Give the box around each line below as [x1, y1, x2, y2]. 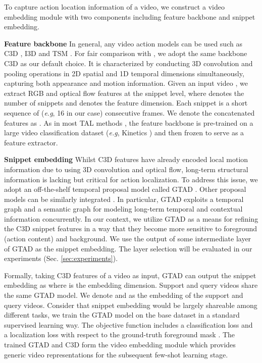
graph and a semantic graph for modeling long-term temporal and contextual [4, 203, 243, 214]
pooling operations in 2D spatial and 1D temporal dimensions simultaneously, [4, 68, 244, 78]
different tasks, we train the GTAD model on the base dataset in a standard [4, 309, 240, 320]
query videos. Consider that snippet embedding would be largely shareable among [4, 299, 257, 310]
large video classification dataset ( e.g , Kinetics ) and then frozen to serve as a [4, 127, 244, 138]
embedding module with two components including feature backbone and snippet [4, 11, 255, 22]
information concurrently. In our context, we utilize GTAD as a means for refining [4, 213, 258, 224]
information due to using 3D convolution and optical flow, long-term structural [4, 164, 248, 174]
